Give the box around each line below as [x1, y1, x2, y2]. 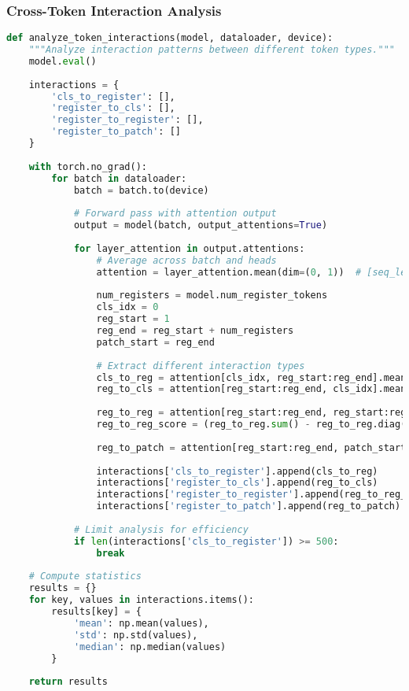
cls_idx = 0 [96, 301, 159, 313]
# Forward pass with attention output [73, 208, 277, 220]
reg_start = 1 [96, 313, 170, 325]
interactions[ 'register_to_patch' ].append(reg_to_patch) [96, 501, 401, 512]
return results [28, 676, 108, 688]
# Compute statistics [28, 571, 142, 582]
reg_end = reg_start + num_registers [96, 325, 294, 337]
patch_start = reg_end [96, 336, 215, 348]
